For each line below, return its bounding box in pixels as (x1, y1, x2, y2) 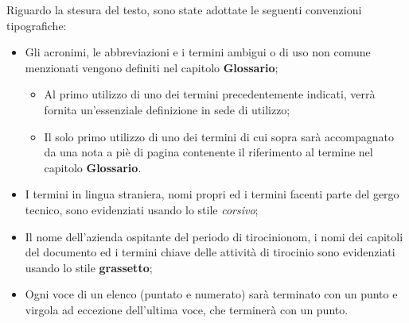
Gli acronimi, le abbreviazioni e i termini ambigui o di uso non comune (25, 44, 371, 60)
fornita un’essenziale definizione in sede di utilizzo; (44, 101, 290, 117)
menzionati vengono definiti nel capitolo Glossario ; (25, 59, 279, 75)
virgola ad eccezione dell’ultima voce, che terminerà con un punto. (25, 301, 349, 317)
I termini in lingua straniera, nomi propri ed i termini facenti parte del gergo (25, 186, 399, 202)
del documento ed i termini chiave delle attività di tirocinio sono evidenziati (25, 244, 395, 260)
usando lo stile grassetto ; (25, 259, 153, 275)
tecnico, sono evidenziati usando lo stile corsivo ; (25, 201, 259, 217)
